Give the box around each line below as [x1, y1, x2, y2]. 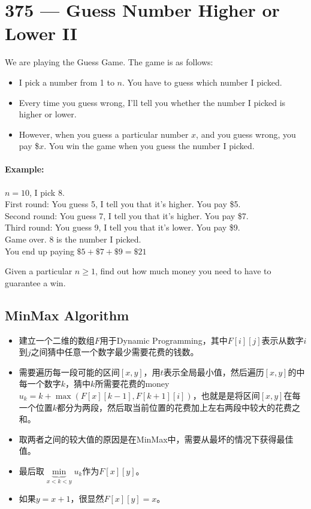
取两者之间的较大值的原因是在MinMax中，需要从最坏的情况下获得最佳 [19, 432, 294, 445]
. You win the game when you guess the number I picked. [44, 140, 255, 152]
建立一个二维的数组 [19, 334, 95, 346]
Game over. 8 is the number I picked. [5, 233, 141, 246]
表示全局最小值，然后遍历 [163, 365, 264, 378]
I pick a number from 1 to [19, 75, 114, 88]
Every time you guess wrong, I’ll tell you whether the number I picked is [19, 96, 286, 108]
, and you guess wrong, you [196, 128, 296, 140]
